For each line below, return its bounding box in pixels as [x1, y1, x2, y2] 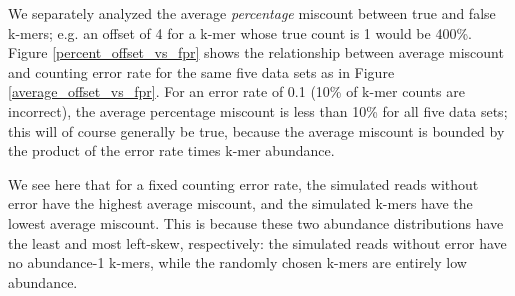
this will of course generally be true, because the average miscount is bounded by [8, 120, 505, 141]
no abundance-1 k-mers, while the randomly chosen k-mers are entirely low [8, 252, 467, 273]
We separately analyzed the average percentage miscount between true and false [8, 3, 496, 23]
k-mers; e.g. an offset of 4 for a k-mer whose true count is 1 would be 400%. [8, 22, 472, 43]
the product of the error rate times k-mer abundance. [8, 140, 335, 161]
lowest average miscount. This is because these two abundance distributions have [8, 212, 504, 233]
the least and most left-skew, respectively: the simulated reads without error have [8, 232, 507, 253]
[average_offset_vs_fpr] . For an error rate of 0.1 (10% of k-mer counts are [8, 81, 465, 102]
